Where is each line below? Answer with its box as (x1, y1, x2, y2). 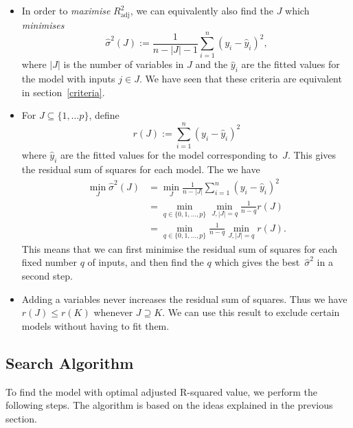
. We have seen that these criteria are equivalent (139, 71, 342, 86)
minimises (21, 17, 65, 32)
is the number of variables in (63, 57, 184, 71)
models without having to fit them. (21, 318, 170, 333)
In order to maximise (21, 3, 111, 17)
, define (89, 108, 119, 122)
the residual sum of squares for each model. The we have (21, 161, 260, 176)
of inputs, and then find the (87, 255, 204, 269)
